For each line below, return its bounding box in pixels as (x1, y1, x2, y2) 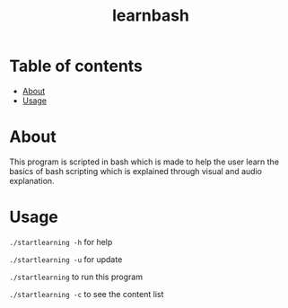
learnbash (111, 5, 190, 26)
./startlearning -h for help (9, 236, 113, 247)
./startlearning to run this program (9, 271, 144, 282)
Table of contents (9, 56, 144, 76)
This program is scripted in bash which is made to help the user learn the (9, 156, 280, 167)
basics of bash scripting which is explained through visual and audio (9, 165, 263, 176)
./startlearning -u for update (9, 253, 123, 265)
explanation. (9, 175, 56, 186)
